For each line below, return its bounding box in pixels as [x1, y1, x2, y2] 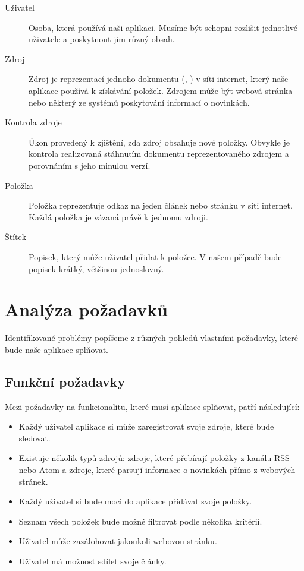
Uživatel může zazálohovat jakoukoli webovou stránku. [18, 535, 217, 547]
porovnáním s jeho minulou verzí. [29, 159, 151, 171]
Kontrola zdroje [5, 116, 62, 128]
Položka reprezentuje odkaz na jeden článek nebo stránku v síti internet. [29, 199, 293, 212]
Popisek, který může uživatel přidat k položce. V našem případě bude [29, 250, 282, 263]
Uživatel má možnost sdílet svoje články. [18, 554, 167, 567]
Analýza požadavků [5, 297, 168, 321]
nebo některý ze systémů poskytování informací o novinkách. [29, 96, 250, 108]
